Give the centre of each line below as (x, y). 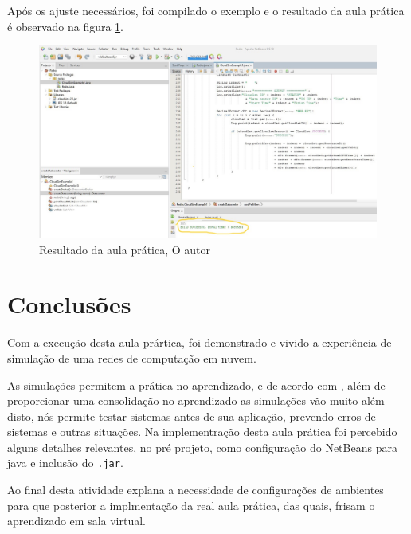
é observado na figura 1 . (66, 26)
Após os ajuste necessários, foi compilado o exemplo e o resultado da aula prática (206, 10)
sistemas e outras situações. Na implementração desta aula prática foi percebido (202, 432)
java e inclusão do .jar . (65, 463)
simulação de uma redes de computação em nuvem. (132, 357)
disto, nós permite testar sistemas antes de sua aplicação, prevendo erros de (192, 416)
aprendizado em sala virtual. (77, 521)
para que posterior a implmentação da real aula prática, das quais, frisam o (191, 505)
